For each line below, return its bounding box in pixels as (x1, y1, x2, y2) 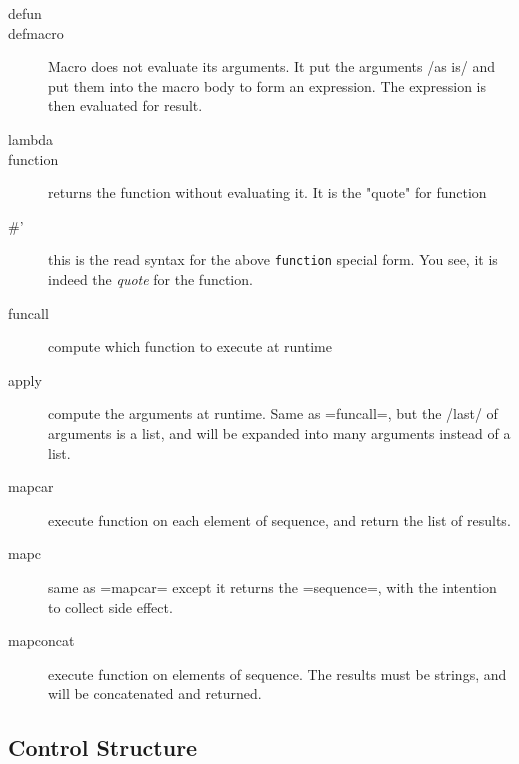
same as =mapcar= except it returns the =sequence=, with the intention (48, 576, 497, 597)
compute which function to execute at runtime (48, 336, 332, 357)
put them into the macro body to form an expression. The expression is (48, 75, 487, 96)
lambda (8, 128, 54, 149)
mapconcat (8, 630, 75, 651)
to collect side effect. (48, 596, 173, 617)
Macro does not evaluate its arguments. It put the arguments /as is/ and (48, 56, 495, 77)
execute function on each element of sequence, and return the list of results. (48, 509, 511, 530)
